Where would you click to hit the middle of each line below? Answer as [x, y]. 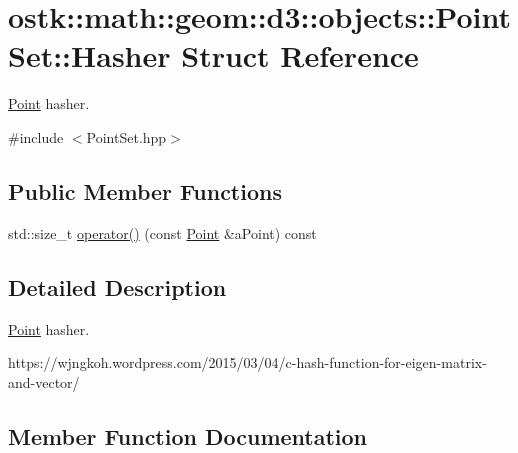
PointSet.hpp [126, 136]
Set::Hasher [89, 55]
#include [36, 136]
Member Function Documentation [188, 435]
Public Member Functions [145, 190]
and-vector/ [44, 381]
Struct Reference [300, 55]
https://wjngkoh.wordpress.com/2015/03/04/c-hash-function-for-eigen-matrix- [247, 362]
